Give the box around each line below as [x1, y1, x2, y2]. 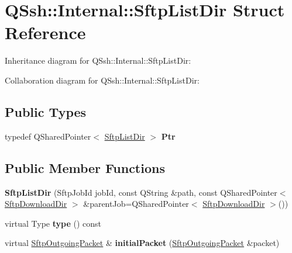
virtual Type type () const [5, 217, 101, 229]
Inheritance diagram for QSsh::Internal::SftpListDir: [5, 54, 191, 67]
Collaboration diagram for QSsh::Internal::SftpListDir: [5, 74, 200, 86]
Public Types [5, 102, 87, 120]
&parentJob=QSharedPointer [83, 197, 189, 210]
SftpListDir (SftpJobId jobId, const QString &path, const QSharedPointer [5, 186, 277, 198]
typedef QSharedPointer [5, 130, 91, 142]
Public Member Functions [5, 158, 165, 176]
